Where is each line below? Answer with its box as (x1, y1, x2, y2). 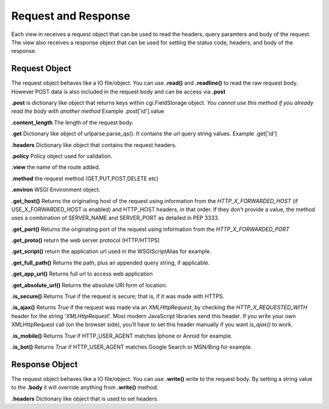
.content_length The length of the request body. (11, 119, 134, 126)
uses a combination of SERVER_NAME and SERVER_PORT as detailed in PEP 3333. (11, 214, 219, 222)
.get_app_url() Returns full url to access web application (11, 270, 154, 277)
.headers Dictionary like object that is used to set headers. (11, 395, 159, 402)
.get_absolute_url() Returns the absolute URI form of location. (11, 281, 168, 289)
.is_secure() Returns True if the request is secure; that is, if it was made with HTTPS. (11, 293, 225, 300)
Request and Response (11, 9, 131, 23)
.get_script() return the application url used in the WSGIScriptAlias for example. (11, 247, 211, 255)
